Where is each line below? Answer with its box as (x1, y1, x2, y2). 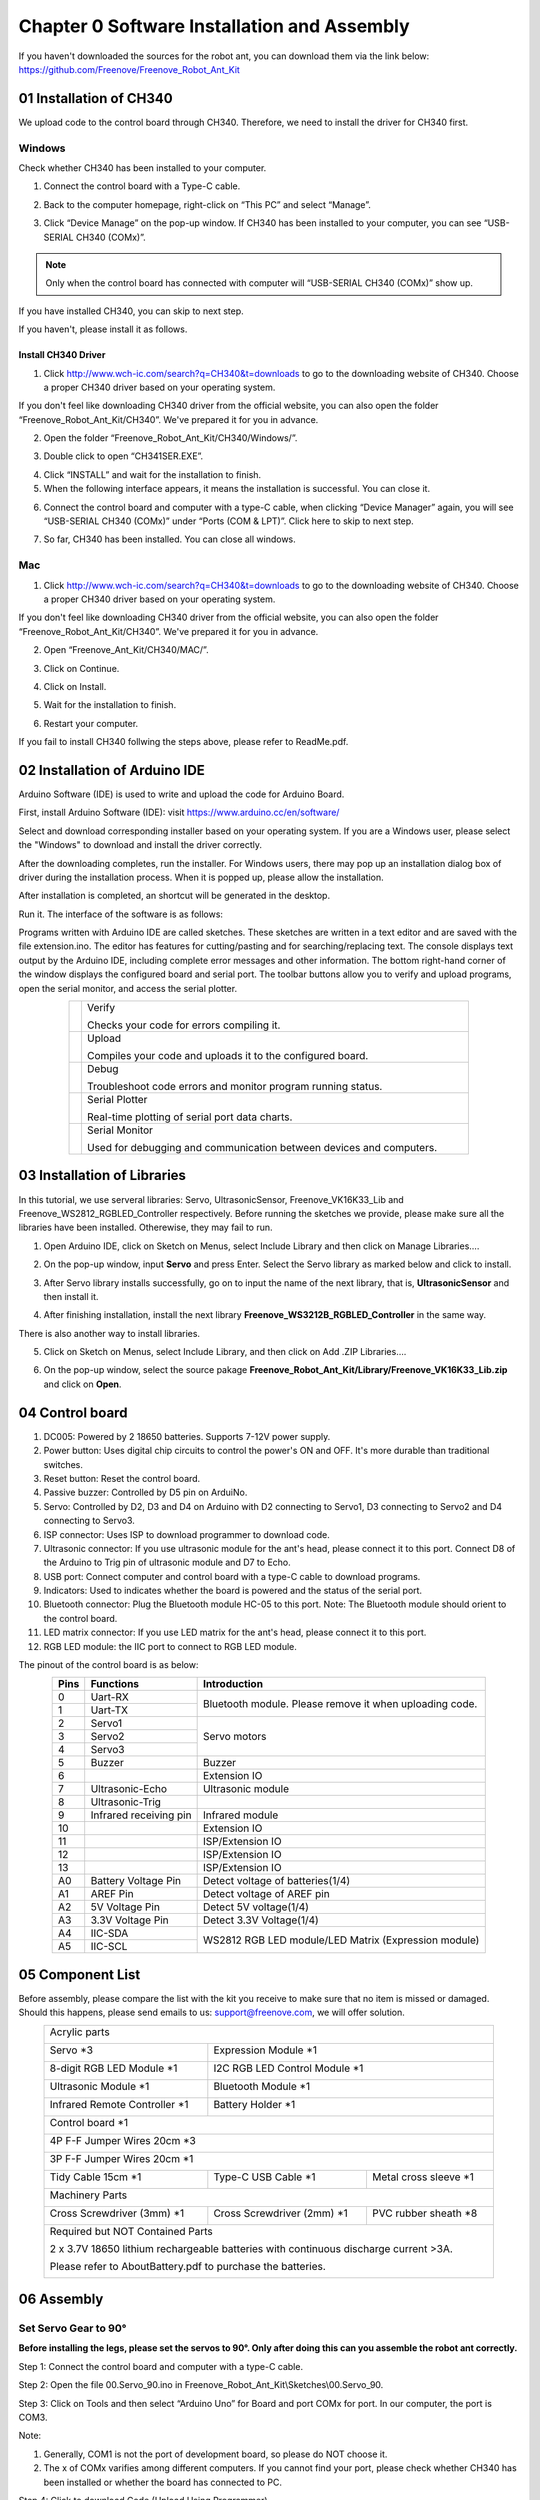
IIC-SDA (90, 1926, 129, 1940)
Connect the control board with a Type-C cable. (43, 180, 241, 192)
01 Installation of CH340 (18, 90, 174, 107)
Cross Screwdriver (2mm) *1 (213, 2206, 349, 2220)
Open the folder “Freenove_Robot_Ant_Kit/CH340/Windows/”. (43, 432, 298, 444)
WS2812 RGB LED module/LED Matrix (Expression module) (202, 1933, 480, 1947)
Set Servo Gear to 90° (18, 2321, 127, 2335)
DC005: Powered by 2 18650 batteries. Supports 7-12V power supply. (43, 1430, 331, 1442)
